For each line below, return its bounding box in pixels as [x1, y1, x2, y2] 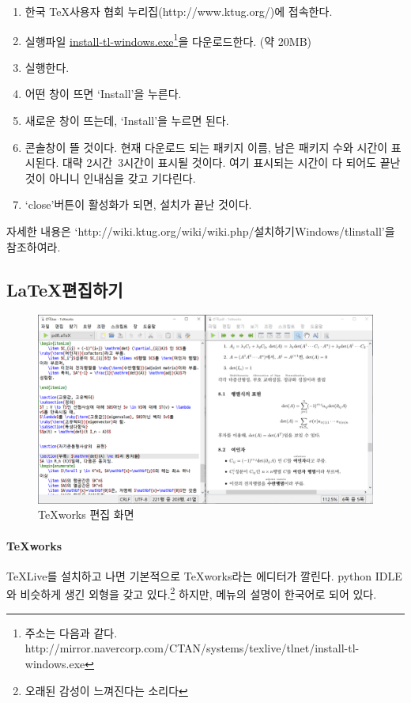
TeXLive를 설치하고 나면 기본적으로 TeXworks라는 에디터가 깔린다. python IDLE [6, 567, 402, 584]
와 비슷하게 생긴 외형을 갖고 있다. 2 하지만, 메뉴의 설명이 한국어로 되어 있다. [6, 584, 377, 603]
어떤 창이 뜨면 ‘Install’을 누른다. [25, 85, 182, 102]
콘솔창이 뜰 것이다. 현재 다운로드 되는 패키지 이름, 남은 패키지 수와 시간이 [25, 138, 388, 155]
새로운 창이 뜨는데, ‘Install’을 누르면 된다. [25, 112, 229, 129]
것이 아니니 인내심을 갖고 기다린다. [25, 169, 196, 186]
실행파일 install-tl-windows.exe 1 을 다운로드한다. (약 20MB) [25, 30, 311, 49]
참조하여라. [6, 238, 61, 255]
